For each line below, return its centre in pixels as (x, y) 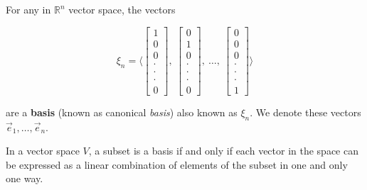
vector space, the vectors (122, 9)
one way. (25, 178)
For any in (28, 9)
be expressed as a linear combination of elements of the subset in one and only (177, 164)
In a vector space (43, 151)
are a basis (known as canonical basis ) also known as (122, 112)
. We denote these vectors (305, 112)
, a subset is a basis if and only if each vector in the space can (223, 151)
